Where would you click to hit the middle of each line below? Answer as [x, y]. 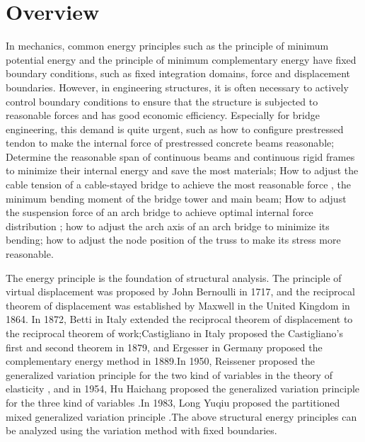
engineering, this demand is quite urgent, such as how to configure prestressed [175, 129]
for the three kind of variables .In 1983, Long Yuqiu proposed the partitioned [173, 402]
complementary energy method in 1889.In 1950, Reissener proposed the [160, 361]
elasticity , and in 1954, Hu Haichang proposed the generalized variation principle [183, 389]
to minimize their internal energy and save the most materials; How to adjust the [182, 170]
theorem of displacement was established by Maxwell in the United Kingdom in [178, 305]
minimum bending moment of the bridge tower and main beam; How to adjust [176, 198]
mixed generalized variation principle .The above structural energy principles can [181, 416]
